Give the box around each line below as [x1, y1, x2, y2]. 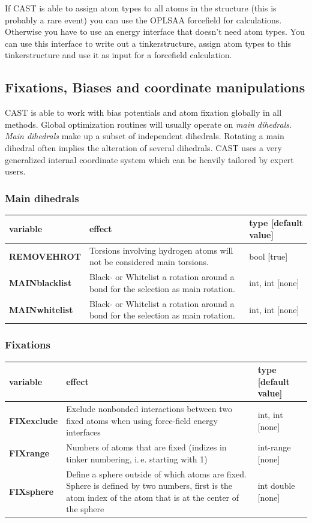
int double [257, 479, 295, 492]
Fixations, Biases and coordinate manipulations [5, 78, 305, 97]
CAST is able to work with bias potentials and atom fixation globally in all [5, 106, 282, 119]
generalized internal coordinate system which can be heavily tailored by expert [5, 153, 294, 166]
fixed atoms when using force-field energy [66, 414, 218, 426]
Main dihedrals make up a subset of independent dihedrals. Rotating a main [5, 130, 284, 142]
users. [5, 165, 26, 178]
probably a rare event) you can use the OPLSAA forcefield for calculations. [5, 13, 282, 26]
